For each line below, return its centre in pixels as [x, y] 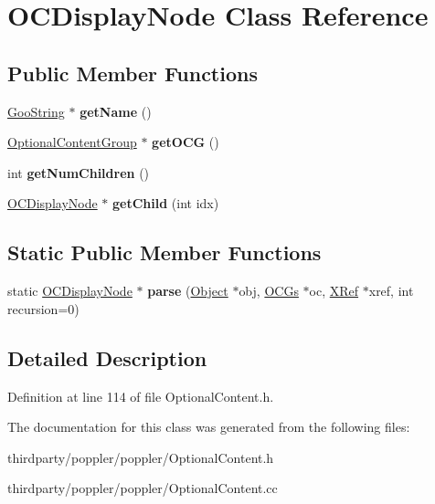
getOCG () [186, 142]
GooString [36, 111]
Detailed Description [107, 357]
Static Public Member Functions [164, 252]
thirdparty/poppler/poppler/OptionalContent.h [141, 457]
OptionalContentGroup [72, 142]
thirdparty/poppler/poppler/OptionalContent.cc [143, 488]
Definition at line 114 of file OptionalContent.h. [141, 396]
